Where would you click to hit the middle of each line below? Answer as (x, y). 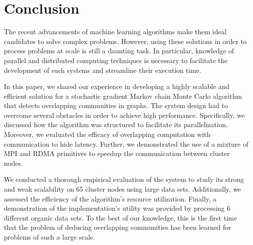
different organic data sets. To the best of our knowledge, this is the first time (121, 217)
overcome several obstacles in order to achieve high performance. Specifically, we (124, 115)
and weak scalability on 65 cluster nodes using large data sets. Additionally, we (123, 189)
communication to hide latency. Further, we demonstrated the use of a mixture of (126, 144)
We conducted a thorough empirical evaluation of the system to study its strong (124, 179)
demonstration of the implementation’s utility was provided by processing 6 (117, 208)
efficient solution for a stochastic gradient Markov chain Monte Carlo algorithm (123, 96)
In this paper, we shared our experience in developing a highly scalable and (117, 86)
